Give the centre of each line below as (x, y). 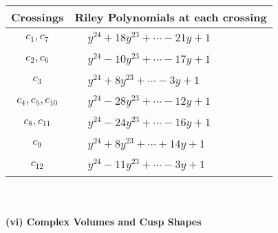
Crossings (38, 17)
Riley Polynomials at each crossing (171, 17)
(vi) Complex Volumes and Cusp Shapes (104, 221)
